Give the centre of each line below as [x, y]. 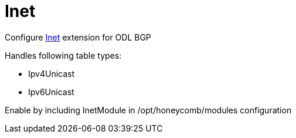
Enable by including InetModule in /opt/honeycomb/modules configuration [148, 110]
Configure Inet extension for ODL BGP [78, 37]
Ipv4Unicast [52, 73]
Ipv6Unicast [51, 92]
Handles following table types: [63, 55]
